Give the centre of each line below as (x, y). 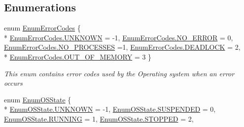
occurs (13, 83)
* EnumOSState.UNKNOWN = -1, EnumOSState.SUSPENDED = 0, (110, 109)
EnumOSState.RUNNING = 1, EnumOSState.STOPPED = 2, (99, 118)
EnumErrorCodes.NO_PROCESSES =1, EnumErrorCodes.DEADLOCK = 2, (122, 47)
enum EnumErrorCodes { (42, 28)
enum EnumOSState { (38, 99)
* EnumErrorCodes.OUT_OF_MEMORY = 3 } (78, 56)
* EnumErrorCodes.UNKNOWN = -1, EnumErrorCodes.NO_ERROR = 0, (119, 37)
